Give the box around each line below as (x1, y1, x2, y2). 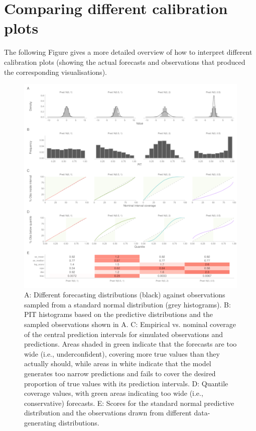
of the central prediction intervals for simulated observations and (24, 329, 223, 339)
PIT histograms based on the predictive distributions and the (24, 309, 213, 319)
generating (24, 417, 56, 427)
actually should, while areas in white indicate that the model (24, 358, 211, 369)
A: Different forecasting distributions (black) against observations (24, 289, 225, 300)
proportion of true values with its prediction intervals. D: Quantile (24, 378, 228, 388)
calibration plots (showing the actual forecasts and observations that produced (4, 56, 245, 67)
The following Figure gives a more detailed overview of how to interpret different (4, 47, 252, 57)
